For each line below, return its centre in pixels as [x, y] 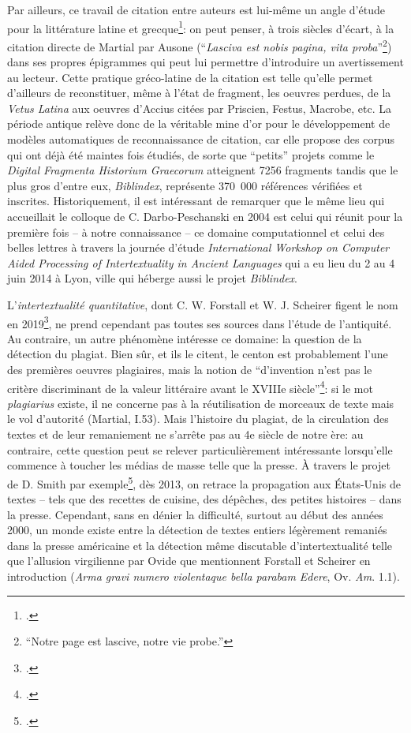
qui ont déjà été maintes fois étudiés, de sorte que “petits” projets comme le [191, 154]
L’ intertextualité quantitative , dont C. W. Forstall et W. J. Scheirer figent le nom [203, 305]
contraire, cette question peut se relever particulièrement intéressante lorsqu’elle [200, 449]
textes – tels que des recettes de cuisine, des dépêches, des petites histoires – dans [204, 499]
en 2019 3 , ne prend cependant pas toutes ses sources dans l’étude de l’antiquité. [200, 322]
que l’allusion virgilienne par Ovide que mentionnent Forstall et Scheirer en [189, 561]
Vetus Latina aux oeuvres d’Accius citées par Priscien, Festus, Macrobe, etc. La [199, 108]
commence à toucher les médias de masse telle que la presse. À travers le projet [199, 465]
